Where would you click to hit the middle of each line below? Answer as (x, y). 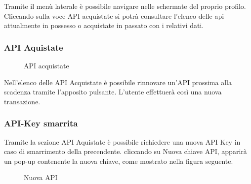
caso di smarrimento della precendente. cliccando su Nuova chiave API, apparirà (125, 151)
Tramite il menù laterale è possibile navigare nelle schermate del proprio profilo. (125, 6)
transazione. (22, 101)
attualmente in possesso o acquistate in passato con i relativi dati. (104, 25)
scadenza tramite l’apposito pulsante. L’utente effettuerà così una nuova (113, 92)
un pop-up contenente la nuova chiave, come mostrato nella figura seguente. (119, 161)
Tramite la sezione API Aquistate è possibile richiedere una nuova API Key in (122, 141)
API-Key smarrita (41, 123)
